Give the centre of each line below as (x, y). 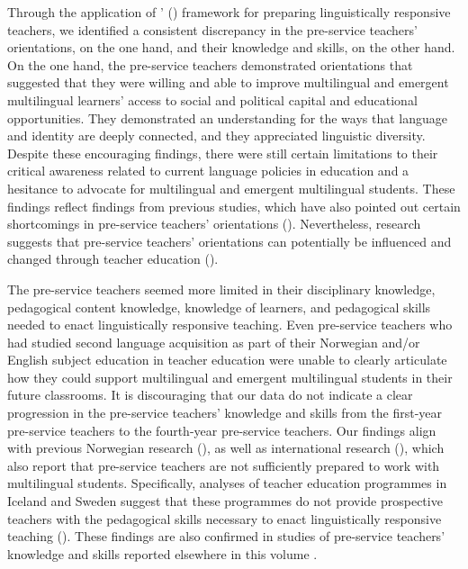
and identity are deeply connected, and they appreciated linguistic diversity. (216, 135)
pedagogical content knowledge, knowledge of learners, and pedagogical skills (219, 307)
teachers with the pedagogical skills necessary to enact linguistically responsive (225, 518)
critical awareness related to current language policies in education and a (208, 171)
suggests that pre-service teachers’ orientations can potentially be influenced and (229, 241)
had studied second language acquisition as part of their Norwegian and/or (214, 342)
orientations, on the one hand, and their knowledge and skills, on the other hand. (231, 47)
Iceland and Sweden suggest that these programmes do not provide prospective (225, 501)
